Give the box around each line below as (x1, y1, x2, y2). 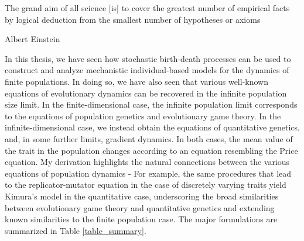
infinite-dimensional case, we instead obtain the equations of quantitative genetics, (5, 121, 300, 133)
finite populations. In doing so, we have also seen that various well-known (5, 75, 268, 87)
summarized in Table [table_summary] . (5, 224, 146, 236)
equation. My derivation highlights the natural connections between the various (5, 156, 290, 168)
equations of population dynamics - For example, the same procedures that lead (5, 167, 292, 179)
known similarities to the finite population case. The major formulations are (5, 213, 278, 225)
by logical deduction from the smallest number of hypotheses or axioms (5, 13, 261, 25)
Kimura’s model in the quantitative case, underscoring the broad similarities (5, 190, 279, 202)
